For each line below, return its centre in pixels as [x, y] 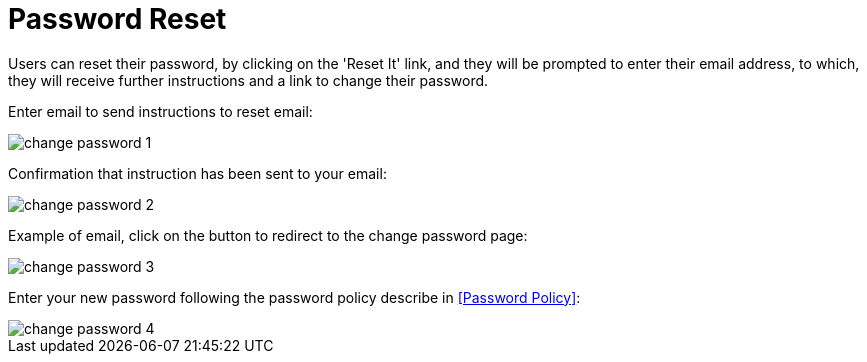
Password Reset [117, 19]
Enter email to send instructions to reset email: [160, 111]
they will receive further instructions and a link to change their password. [248, 80]
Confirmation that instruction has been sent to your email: [197, 173]
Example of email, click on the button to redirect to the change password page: [268, 235]
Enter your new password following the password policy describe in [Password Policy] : [294, 297]
